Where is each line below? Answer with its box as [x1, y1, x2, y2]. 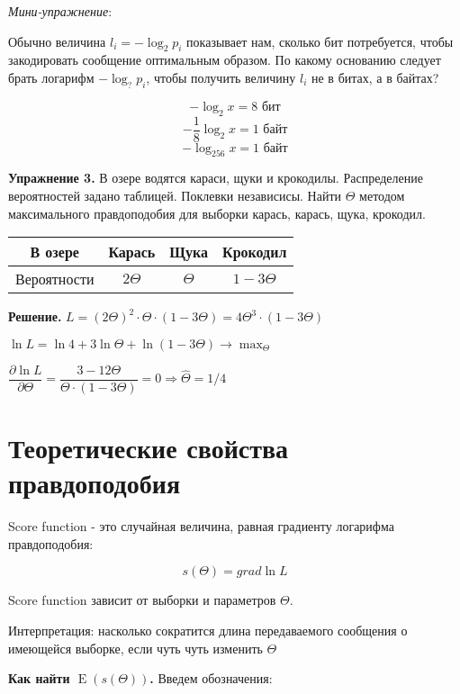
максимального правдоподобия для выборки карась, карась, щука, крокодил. [8, 203, 426, 222]
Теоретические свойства [8, 429, 289, 466]
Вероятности [15, 268, 95, 290]
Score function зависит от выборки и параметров [8, 590, 276, 609]
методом [359, 186, 405, 205]
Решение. [8, 307, 62, 326]
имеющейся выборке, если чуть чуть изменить [8, 638, 263, 657]
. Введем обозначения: [149, 669, 273, 688]
